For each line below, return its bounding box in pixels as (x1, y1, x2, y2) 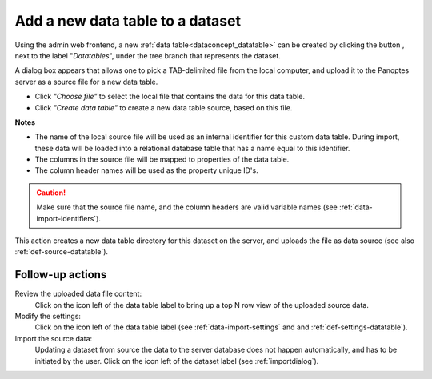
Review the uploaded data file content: (14, 289, 142, 299)
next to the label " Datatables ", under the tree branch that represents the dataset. (14, 50, 282, 60)
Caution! (36, 188, 66, 197)
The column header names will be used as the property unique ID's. (34, 166, 259, 175)
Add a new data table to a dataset (14, 12, 242, 30)
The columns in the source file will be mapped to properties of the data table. (34, 154, 290, 164)
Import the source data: (14, 333, 93, 343)
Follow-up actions (14, 268, 107, 281)
